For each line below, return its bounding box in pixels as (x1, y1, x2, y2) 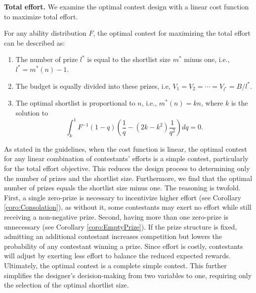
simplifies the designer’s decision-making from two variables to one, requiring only (4, 270, 252, 280)
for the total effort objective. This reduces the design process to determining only (4, 163, 250, 173)
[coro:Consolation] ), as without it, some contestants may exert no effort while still (4, 202, 252, 212)
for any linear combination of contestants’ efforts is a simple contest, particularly (4, 153, 249, 164)
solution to (15, 107, 48, 117)
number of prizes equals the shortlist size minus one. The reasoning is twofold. (4, 182, 241, 193)
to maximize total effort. (4, 11, 78, 21)
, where (201, 98, 223, 108)
